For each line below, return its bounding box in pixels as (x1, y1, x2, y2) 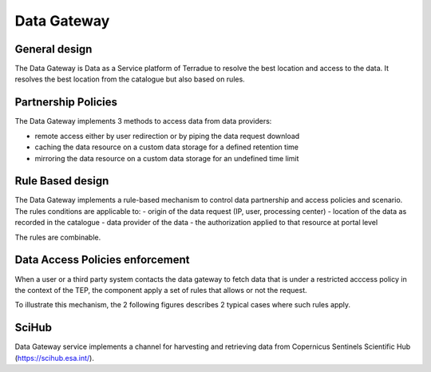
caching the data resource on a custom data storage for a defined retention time (34, 142, 299, 152)
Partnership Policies (14, 96, 118, 109)
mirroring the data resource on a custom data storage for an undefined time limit (34, 153, 299, 163)
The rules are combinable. (14, 232, 101, 242)
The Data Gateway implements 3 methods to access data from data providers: (14, 117, 272, 126)
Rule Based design (14, 174, 109, 188)
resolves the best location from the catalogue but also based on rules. (14, 74, 245, 84)
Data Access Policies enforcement (14, 253, 190, 267)
